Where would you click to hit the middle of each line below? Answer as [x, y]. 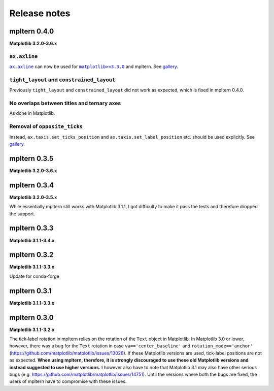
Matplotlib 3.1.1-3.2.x [32, 330]
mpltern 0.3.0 [31, 317]
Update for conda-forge [34, 276]
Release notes [40, 13]
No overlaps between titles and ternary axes [65, 103]
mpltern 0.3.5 [31, 158]
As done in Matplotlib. [32, 113]
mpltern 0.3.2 [31, 255]
